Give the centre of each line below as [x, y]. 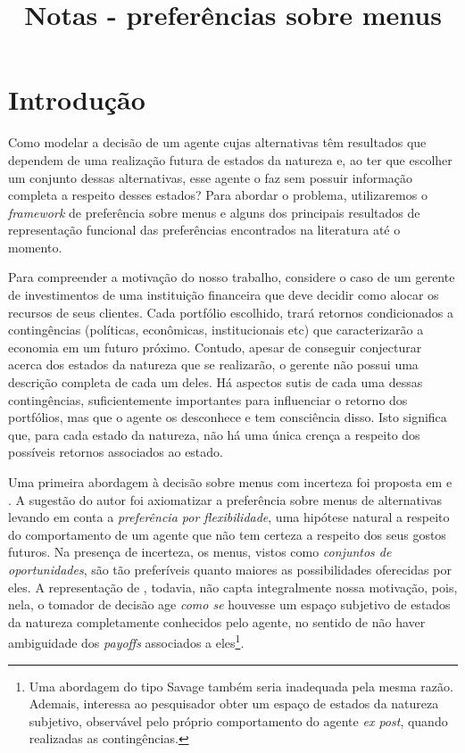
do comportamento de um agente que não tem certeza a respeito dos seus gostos [227, 534]
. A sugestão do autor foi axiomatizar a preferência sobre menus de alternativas [225, 499]
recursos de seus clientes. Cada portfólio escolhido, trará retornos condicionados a [231, 312]
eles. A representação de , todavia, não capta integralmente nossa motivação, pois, [233, 587]
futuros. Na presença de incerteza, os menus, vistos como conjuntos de [200, 552]
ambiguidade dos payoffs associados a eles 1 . [126, 641]
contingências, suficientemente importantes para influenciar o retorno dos [208, 399]
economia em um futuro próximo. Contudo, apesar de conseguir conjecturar [215, 347]
